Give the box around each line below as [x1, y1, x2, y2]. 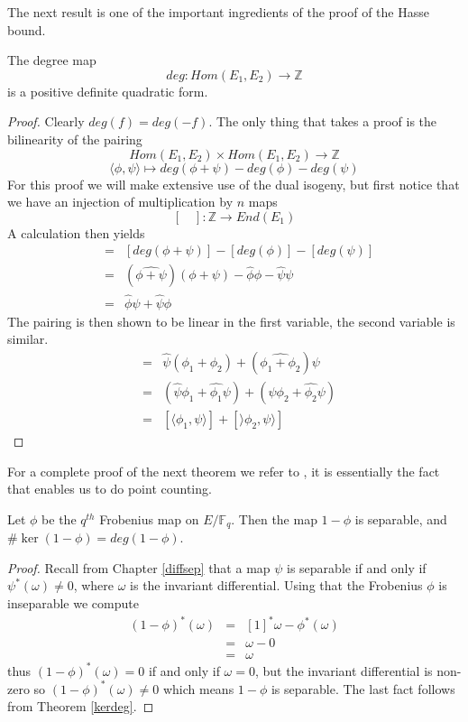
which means [162, 679, 234, 698]
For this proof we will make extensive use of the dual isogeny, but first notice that [7, 174, 460, 193]
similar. [7, 329, 49, 348]
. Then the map [231, 509, 317, 528]
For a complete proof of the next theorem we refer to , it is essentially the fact [7, 461, 440, 480]
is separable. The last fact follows [271, 679, 455, 698]
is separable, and [354, 509, 447, 528]
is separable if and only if [287, 558, 427, 577]
